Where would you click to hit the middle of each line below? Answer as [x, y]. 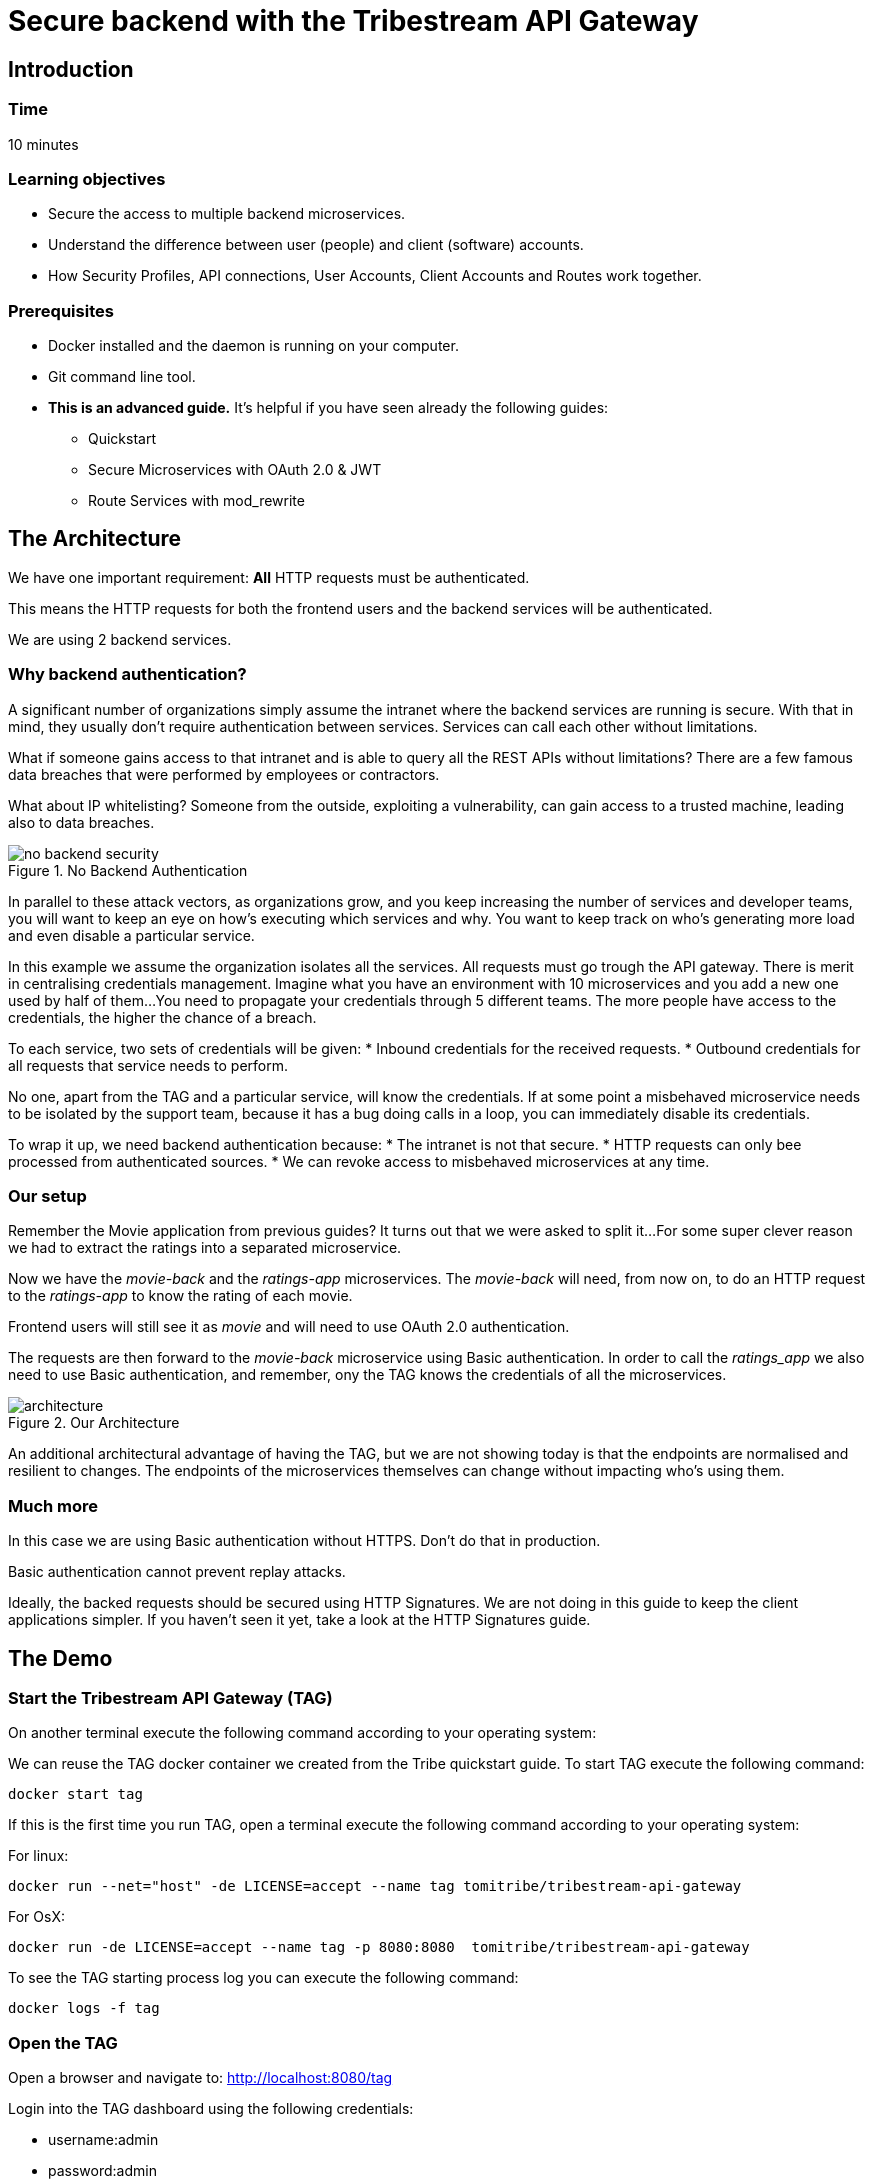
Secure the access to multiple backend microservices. [227, 214]
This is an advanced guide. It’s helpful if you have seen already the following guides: [328, 408]
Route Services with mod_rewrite [196, 501]
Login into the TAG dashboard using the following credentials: [211, 2109]
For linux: [38, 1856]
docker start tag [75, 1794]
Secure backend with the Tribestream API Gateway [353, 21]
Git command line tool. [122, 377]
